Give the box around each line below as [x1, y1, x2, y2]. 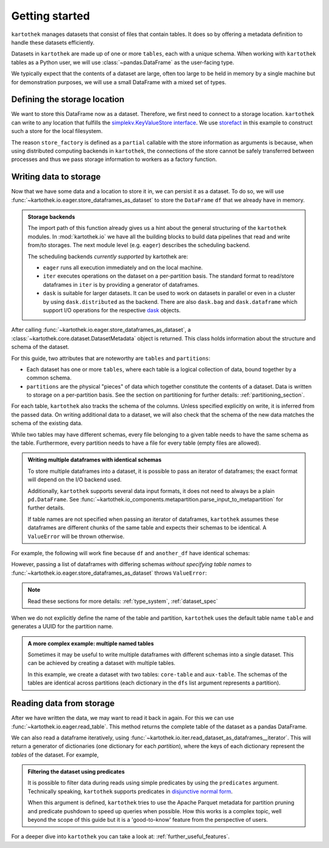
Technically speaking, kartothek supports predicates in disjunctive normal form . [27, 788, 233, 795]
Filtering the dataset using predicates [27, 768, 125, 775]
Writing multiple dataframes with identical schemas [27, 456, 161, 464]
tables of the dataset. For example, [11, 751, 99, 758]
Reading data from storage [11, 699, 115, 709]
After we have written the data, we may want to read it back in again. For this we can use [11, 714, 235, 722]
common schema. [26, 374, 72, 381]
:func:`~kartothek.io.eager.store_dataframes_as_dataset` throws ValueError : [11, 569, 207, 577]
